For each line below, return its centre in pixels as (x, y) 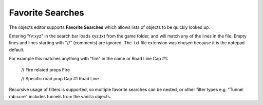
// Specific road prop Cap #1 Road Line (60, 78)
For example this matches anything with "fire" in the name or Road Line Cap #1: (88, 59)
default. (17, 50)
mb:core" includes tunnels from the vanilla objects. (60, 96)
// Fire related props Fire (46, 70)
